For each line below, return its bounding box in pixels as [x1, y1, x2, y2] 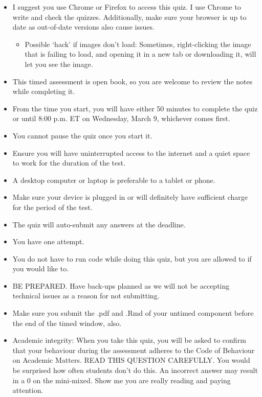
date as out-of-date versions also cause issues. [12, 21, 155, 32]
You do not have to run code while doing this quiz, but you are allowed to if [12, 253, 252, 264]
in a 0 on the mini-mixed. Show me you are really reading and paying [12, 375, 231, 385]
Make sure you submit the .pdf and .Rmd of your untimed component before [12, 308, 254, 318]
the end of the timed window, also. [12, 317, 122, 328]
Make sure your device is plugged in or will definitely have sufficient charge [12, 192, 248, 202]
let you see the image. [25, 58, 93, 69]
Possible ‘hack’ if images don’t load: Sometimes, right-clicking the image [25, 38, 251, 49]
